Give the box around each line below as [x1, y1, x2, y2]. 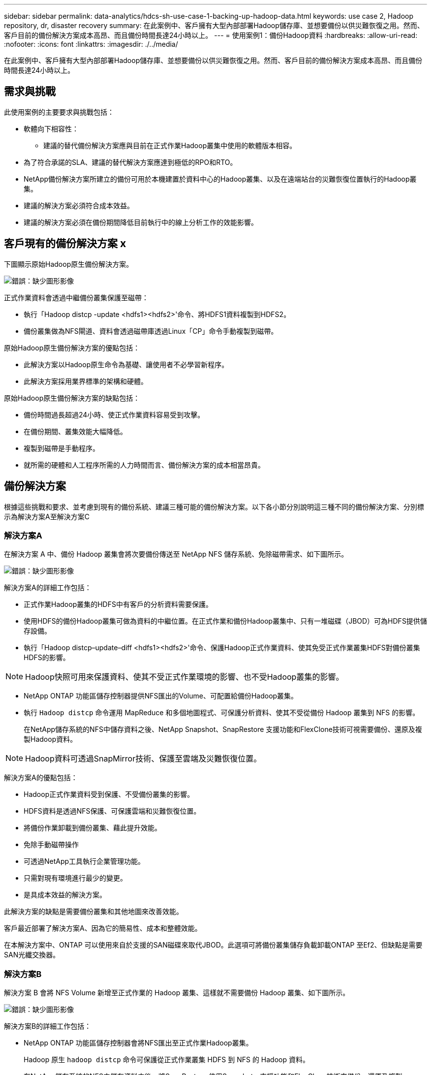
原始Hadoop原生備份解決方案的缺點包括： [4, 393, 140, 402]
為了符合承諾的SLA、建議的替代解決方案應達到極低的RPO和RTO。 [24, 158, 237, 166]
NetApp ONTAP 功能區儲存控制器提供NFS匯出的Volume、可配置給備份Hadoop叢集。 [24, 692, 298, 700]
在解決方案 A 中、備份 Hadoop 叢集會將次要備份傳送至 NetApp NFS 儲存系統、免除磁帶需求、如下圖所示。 [4, 550, 348, 559]
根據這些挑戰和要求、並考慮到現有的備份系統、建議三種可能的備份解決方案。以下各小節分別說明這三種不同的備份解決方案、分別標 [4, 502, 424, 511]
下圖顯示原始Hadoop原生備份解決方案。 [4, 259, 133, 268]
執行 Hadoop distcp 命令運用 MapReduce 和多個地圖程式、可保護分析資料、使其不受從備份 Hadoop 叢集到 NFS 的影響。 [24, 708, 420, 717]
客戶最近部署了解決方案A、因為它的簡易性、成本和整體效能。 [4, 924, 202, 933]
